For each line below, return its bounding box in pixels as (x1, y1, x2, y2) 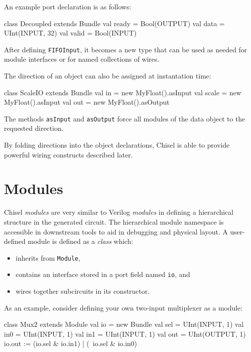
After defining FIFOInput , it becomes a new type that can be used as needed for (4, 44, 247, 54)
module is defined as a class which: (28, 236, 133, 246)
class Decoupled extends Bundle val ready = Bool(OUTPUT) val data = (4, 18, 225, 28)
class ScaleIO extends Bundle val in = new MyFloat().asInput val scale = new (4, 87, 242, 97)
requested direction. (4, 123, 64, 133)
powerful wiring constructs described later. (4, 149, 133, 159)
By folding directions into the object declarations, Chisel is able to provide (4, 140, 230, 150)
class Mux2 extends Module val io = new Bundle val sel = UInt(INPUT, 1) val (4, 319, 244, 329)
